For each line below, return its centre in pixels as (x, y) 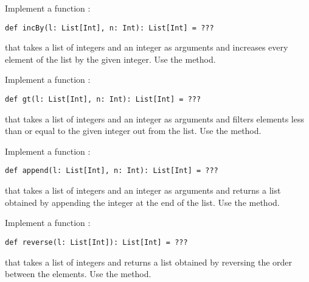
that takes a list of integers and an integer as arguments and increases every (147, 47)
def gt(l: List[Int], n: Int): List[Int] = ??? (103, 100)
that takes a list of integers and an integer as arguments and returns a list (143, 190)
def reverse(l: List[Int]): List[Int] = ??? (96, 242)
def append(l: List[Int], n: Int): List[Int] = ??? (112, 171)
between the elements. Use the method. (78, 274)
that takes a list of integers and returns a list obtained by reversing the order (149, 262)
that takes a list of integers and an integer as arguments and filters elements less (154, 118)
